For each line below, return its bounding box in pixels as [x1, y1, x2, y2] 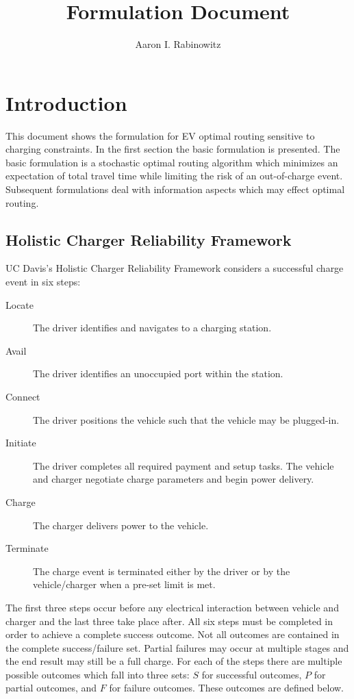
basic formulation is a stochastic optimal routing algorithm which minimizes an [5, 155, 338, 169]
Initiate [5, 435, 36, 450]
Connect [5, 389, 40, 403]
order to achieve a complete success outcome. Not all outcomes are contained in [5, 627, 340, 641]
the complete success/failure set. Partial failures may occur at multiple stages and [5, 640, 349, 654]
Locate [5, 297, 34, 312]
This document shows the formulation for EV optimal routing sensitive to [5, 128, 315, 142]
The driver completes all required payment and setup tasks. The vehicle [33, 458, 334, 472]
